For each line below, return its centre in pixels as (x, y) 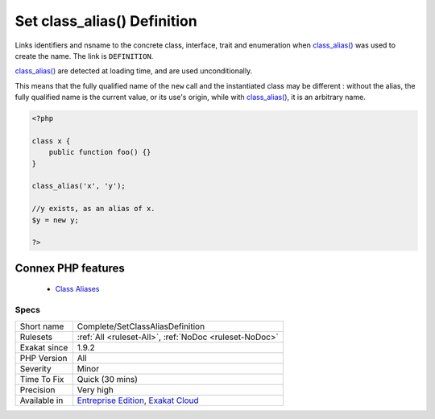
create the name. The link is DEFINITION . (84, 56)
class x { (51, 141)
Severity (35, 368)
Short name (42, 326)
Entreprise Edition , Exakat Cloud (138, 400)
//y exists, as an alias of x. (94, 209)
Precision (37, 389)
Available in (41, 400)
